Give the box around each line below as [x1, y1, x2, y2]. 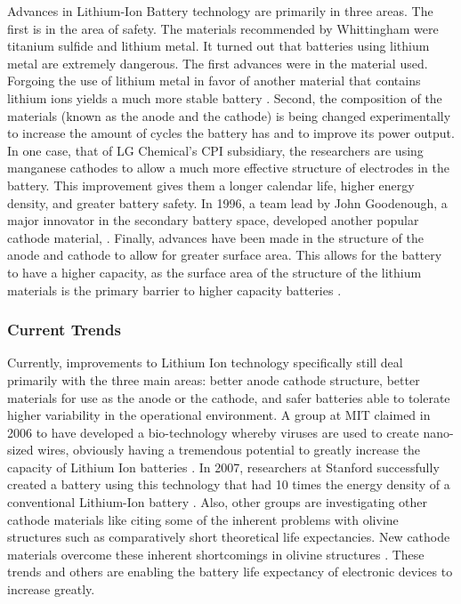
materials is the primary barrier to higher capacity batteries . [7, 280, 342, 299]
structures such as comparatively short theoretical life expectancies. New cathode [7, 527, 450, 546]
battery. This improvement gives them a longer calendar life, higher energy [7, 175, 415, 194]
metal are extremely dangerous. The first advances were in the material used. [7, 53, 428, 72]
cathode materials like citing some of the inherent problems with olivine [7, 510, 399, 528]
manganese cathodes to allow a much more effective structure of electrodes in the [7, 158, 449, 177]
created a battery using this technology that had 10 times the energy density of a [7, 475, 450, 494]
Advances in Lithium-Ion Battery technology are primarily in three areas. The [7, 2, 433, 20]
